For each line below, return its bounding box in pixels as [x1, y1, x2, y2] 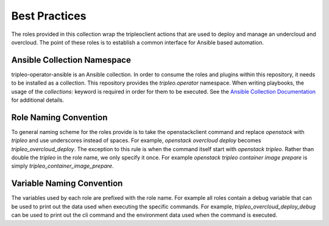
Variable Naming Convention [11, 178, 123, 189]
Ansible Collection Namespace [11, 55, 131, 65]
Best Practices [11, 9, 87, 23]
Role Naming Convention [11, 112, 108, 122]
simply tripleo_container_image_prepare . [11, 162, 114, 170]
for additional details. [11, 96, 65, 104]
